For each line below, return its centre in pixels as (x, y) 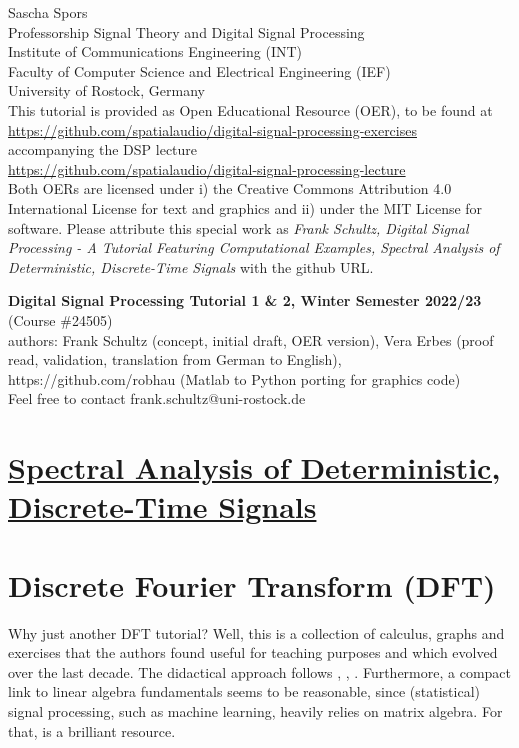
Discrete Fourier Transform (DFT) (252, 584)
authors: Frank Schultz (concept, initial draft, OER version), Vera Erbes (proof (251, 339)
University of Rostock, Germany (106, 90)
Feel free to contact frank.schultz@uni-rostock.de (157, 398)
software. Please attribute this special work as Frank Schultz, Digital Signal (238, 227)
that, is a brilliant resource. (92, 730)
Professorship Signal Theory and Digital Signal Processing (186, 31)
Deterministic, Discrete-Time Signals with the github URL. (191, 266)
